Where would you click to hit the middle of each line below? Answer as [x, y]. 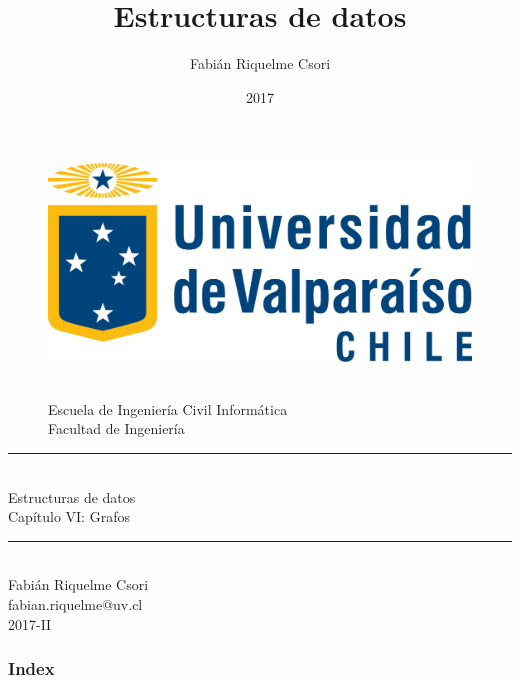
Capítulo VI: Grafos [69, 516]
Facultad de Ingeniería [116, 428]
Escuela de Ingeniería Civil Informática [168, 408]
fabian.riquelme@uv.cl [75, 603]
